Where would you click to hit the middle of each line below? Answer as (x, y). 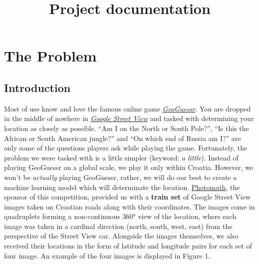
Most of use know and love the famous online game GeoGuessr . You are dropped (128, 108)
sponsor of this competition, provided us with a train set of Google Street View (128, 197)
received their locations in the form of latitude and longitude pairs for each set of (128, 246)
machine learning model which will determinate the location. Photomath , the (122, 187)
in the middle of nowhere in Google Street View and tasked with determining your (129, 118)
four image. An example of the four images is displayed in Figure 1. (107, 255)
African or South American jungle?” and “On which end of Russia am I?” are (123, 138)
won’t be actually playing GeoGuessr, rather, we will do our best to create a (121, 177)
